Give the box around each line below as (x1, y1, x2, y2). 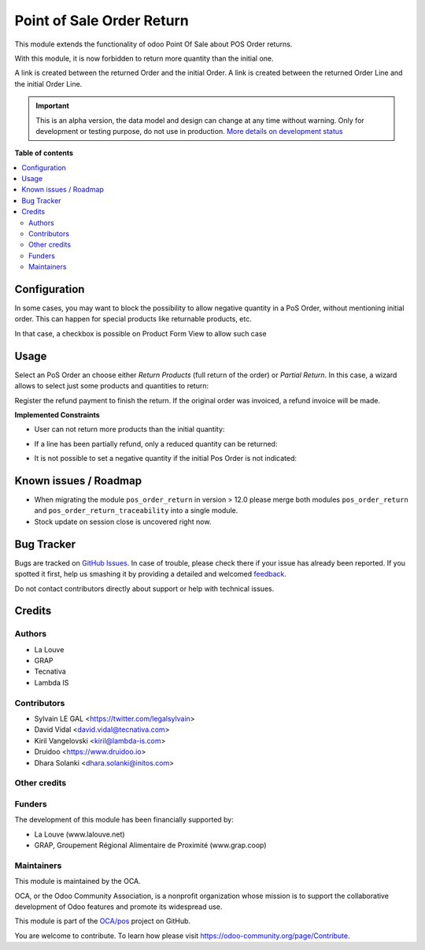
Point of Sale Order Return (14, 12, 189, 29)
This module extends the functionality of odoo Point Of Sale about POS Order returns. (14, 39, 293, 49)
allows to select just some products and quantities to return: (14, 381, 209, 391)
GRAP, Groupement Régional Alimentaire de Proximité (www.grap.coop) (34, 841, 267, 850)
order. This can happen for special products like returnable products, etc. (14, 314, 252, 324)
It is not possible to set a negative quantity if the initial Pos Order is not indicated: (34, 454, 297, 463)
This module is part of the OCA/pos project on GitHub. (14, 916, 191, 926)
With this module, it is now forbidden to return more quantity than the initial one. (14, 54, 275, 63)
